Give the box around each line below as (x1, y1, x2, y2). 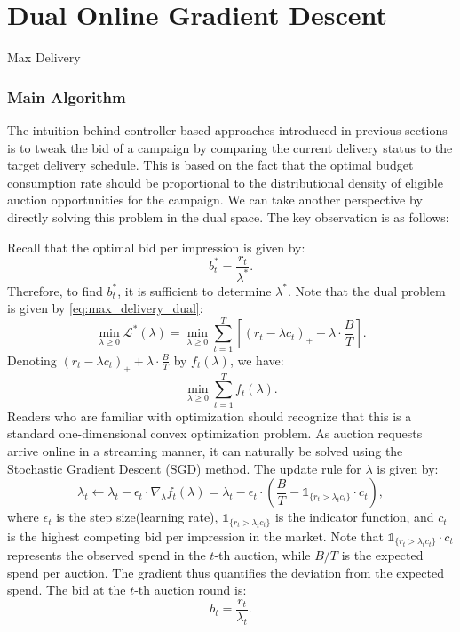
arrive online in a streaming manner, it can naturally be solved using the (7, 441, 403, 460)
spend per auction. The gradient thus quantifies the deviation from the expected (7, 563, 444, 581)
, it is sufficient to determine (117, 281, 272, 300)
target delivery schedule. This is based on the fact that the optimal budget (7, 156, 414, 174)
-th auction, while (214, 546, 311, 564)
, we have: (229, 350, 284, 369)
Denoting (7, 350, 57, 369)
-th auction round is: (134, 580, 247, 599)
